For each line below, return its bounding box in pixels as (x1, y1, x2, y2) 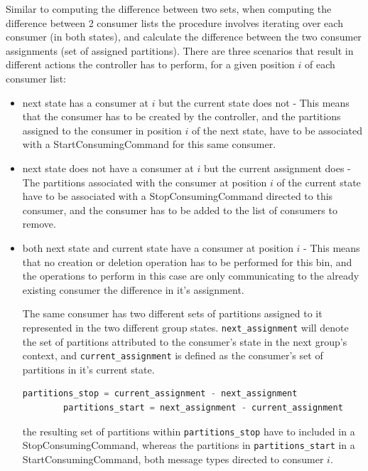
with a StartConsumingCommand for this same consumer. (22, 137, 276, 152)
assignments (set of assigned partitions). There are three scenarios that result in (6, 43, 354, 58)
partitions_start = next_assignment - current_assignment (63, 402, 343, 413)
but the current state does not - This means (158, 95, 350, 110)
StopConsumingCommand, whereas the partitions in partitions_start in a (22, 438, 355, 453)
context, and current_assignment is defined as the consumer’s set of (22, 348, 323, 363)
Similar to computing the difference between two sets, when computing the (6, 1, 332, 16)
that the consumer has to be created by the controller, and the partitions (22, 109, 341, 124)
